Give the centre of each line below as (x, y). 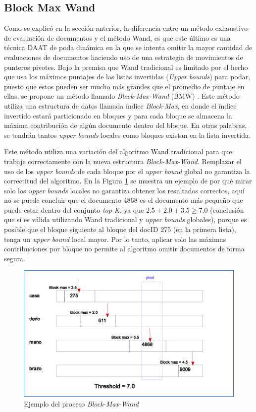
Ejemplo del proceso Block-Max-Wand (81, 403)
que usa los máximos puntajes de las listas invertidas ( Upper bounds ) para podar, (127, 77)
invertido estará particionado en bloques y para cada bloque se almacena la (118, 115)
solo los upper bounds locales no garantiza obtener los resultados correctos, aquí (124, 190)
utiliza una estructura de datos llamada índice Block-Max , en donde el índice (120, 105)
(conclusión (227, 209)
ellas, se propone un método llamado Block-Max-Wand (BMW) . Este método (122, 96)
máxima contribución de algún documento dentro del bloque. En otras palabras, (126, 125)
